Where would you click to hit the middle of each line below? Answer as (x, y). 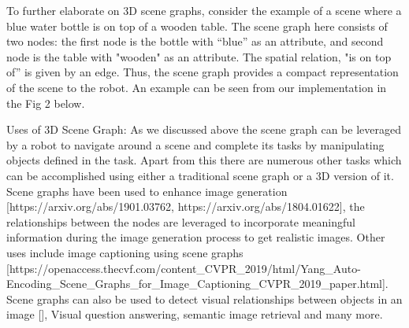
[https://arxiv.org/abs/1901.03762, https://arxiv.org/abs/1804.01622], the (186, 206)
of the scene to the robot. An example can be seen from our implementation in (197, 87)
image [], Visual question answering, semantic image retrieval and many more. (195, 314)
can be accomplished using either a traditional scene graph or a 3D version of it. (200, 175)
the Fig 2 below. (46, 103)
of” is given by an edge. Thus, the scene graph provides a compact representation (203, 72)
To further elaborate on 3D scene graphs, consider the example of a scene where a (204, 10)
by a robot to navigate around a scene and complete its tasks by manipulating (195, 144)
